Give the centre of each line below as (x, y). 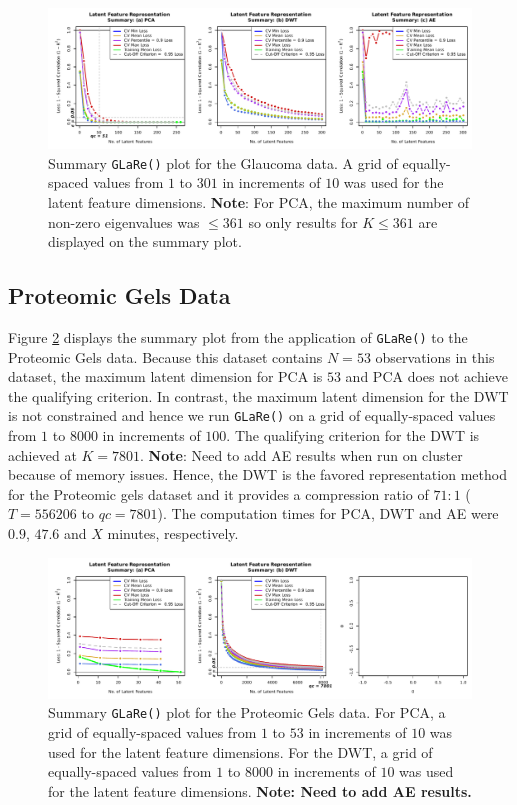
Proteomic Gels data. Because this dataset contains (165, 356)
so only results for (303, 221)
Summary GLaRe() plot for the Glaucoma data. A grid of (223, 162)
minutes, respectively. (173, 533)
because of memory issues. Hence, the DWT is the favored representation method (257, 474)
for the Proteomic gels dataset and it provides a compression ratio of (218, 493)
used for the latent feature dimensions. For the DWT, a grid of (240, 751)
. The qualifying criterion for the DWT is (353, 435)
